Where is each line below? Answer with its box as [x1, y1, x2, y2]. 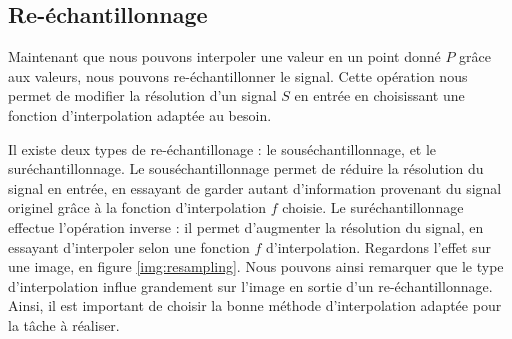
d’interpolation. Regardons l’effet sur [266, 236, 491, 257]
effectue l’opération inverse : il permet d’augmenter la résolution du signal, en [8, 216, 484, 237]
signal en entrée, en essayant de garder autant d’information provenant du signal [8, 177, 502, 198]
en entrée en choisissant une [294, 85, 465, 106]
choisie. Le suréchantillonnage [282, 197, 464, 218]
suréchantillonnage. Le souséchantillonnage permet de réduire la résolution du [8, 158, 484, 179]
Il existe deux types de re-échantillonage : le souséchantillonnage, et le [8, 138, 437, 159]
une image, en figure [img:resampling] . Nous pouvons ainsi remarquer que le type [8, 256, 504, 277]
